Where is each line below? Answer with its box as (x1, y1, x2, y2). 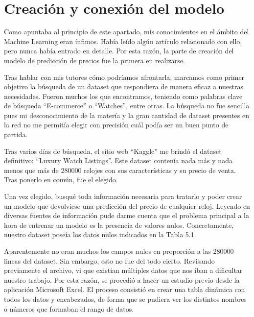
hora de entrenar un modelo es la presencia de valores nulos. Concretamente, (4, 219, 234, 230)
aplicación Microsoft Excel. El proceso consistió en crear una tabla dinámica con (4, 284, 245, 294)
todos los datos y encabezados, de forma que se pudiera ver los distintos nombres (4, 293, 247, 304)
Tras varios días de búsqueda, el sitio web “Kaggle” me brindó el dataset (4, 146, 222, 156)
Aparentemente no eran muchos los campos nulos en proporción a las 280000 (4, 246, 234, 256)
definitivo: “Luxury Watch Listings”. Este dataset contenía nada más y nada (4, 155, 232, 166)
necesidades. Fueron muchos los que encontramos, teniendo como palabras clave (4, 91, 243, 101)
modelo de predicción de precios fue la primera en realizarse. (4, 55, 185, 65)
